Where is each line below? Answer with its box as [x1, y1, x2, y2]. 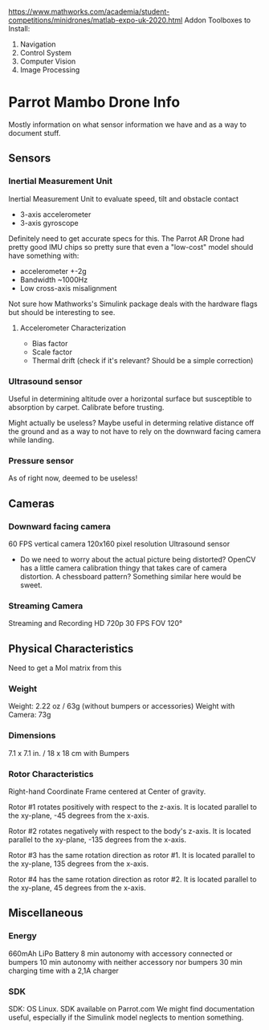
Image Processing [19, 65, 80, 75]
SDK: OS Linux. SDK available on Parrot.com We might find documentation [8, 1003, 255, 1013]
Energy [8, 930, 38, 942]
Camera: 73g [8, 710, 51, 720]
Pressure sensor [8, 455, 74, 466]
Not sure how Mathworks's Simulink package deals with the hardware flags [8, 299, 259, 309]
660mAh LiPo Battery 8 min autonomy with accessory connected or [8, 948, 233, 958]
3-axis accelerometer [19, 209, 92, 219]
